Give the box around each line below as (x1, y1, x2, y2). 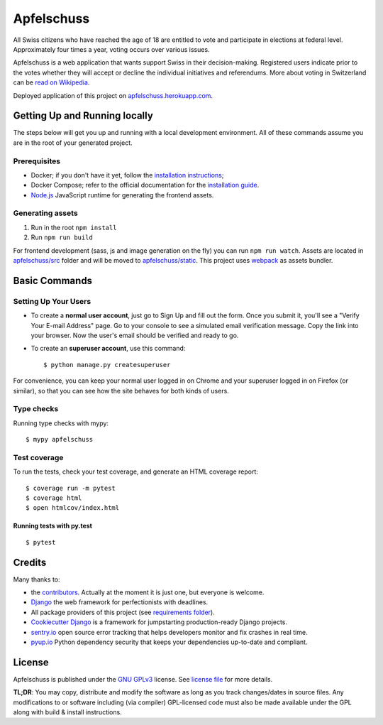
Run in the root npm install (30, 223, 117, 231)
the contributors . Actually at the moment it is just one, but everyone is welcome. (30, 588, 265, 596)
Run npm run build (30, 233, 94, 241)
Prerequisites (13, 156, 60, 166)
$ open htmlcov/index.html (26, 504, 120, 512)
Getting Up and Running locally (13, 110, 154, 122)
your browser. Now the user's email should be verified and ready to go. (30, 331, 239, 339)
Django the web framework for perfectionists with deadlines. (30, 598, 209, 606)
